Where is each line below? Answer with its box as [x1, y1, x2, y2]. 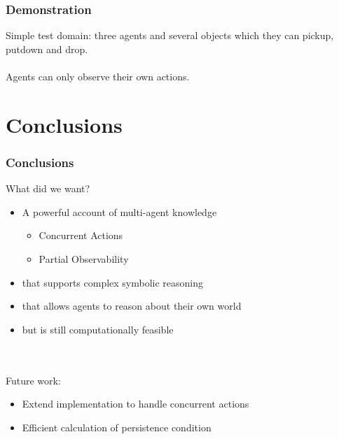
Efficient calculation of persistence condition [22, 419, 212, 434]
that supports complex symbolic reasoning [22, 275, 204, 289]
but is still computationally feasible [22, 322, 174, 336]
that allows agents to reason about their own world [22, 298, 242, 313]
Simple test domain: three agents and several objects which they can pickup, [6, 28, 334, 43]
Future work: [6, 373, 61, 387]
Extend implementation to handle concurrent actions [22, 396, 249, 411]
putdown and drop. [6, 41, 88, 56]
